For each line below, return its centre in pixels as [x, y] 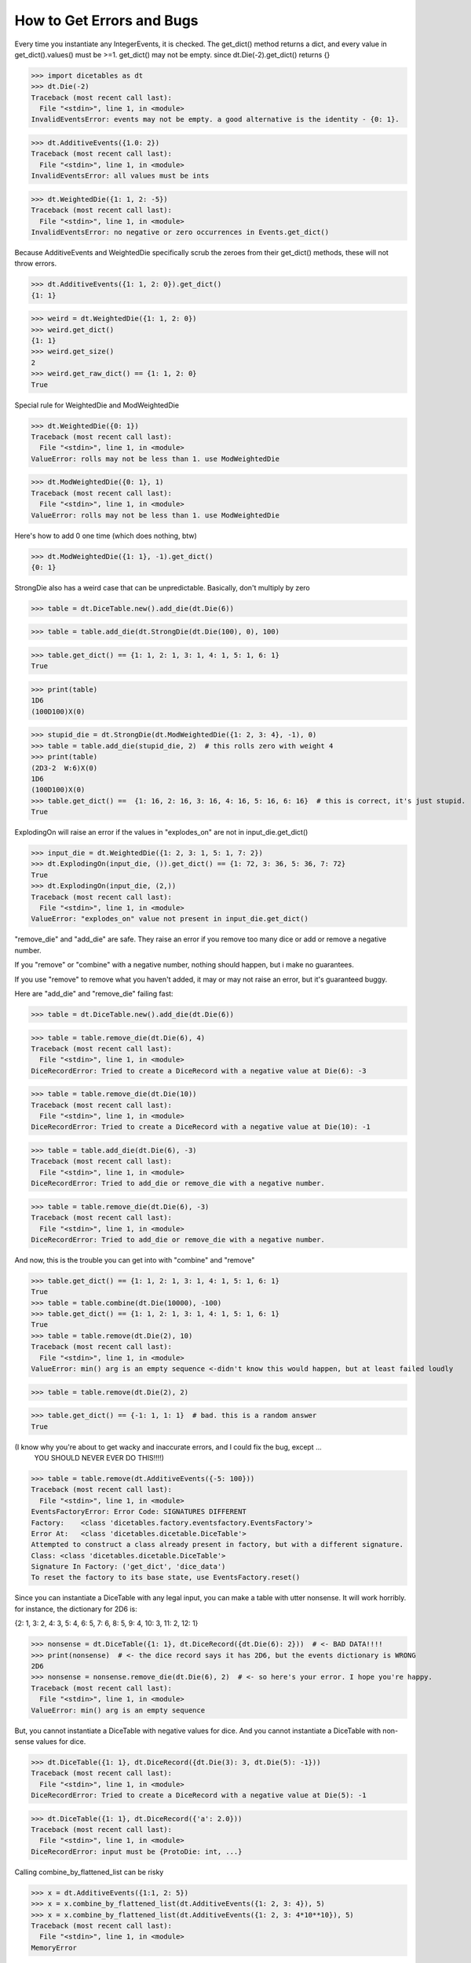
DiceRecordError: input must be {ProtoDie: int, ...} [137, 1852]
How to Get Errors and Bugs [107, 20]
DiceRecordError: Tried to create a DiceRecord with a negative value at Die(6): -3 [199, 1071]
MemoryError [54, 1948]
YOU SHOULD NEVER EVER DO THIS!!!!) [99, 1457]
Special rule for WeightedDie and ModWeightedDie [97, 405]
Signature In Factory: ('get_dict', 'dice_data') [128, 1567]
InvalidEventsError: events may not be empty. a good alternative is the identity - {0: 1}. [215, 119]
